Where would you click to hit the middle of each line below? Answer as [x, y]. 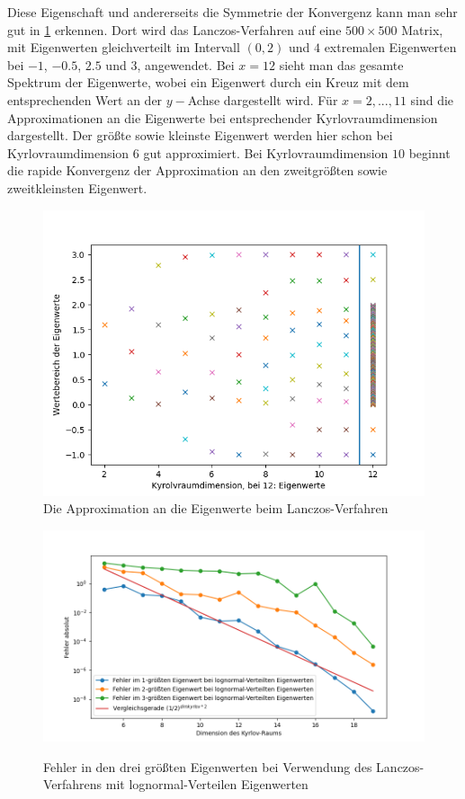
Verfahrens [73, 784]
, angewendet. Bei [186, 64]
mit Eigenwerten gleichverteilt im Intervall [124, 47]
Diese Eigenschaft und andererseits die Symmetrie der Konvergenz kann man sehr [232, 12]
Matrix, [422, 29]
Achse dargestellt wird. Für [263, 99]
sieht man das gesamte [341, 64]
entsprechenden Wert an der [85, 99]
